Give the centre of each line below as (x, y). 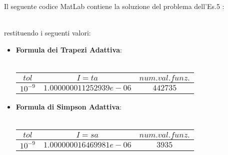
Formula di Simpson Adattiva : (68, 106)
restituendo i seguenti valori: (47, 33)
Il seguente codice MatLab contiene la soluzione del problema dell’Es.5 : (114, 6)
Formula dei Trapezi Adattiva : (69, 49)
